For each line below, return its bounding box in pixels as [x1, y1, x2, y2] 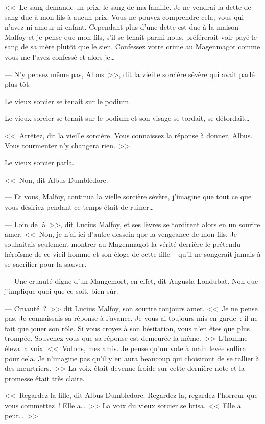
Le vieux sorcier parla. [5, 157, 75, 168]
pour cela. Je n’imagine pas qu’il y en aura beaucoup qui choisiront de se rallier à [5, 353, 259, 363]
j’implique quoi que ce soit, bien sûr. [5, 286, 118, 296]
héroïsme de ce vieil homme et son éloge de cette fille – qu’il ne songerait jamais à [5, 248, 261, 259]
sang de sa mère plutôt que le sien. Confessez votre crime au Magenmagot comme [5, 41, 260, 52]
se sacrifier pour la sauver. [5, 258, 87, 269]
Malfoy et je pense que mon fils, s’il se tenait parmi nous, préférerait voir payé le [5, 31, 257, 42]
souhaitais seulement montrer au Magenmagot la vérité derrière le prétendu [5, 238, 241, 249]
